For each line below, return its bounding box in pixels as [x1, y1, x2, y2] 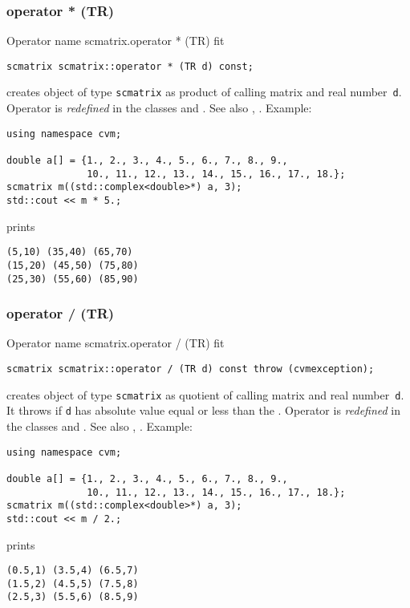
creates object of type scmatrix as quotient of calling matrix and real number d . [6, 386, 404, 403]
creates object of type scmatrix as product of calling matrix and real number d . [6, 83, 402, 100]
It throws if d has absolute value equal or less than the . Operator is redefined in [6, 402, 401, 419]
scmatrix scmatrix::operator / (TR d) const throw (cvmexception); [6, 363, 375, 375]
